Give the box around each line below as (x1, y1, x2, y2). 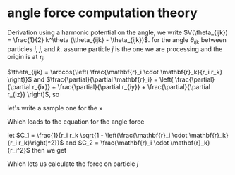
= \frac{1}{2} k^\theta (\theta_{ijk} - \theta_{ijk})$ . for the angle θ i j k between (7, 35, 227, 46)
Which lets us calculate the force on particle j (7, 160, 139, 168)
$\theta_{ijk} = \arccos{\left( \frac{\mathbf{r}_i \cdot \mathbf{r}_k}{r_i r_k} (7, 67, 223, 76)
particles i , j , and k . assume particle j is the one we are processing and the (7, 44, 223, 53)
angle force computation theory (7, 5, 198, 21)
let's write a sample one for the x (7, 103, 103, 112)
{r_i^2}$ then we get (7, 145, 67, 154)
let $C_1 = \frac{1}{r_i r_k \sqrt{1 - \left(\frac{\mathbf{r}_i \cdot (7, 131, 188, 139)
